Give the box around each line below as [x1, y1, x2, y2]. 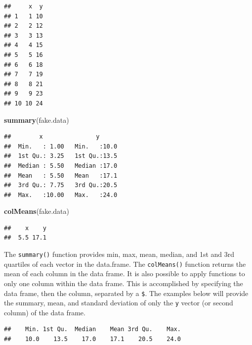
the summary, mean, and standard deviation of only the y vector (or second [4, 297, 233, 308]
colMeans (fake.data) [4, 206, 69, 216]
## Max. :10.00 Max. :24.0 [4, 191, 118, 198]
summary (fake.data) [4, 114, 69, 125]
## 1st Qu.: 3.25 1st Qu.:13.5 [4, 152, 118, 160]
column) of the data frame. [4, 307, 85, 317]
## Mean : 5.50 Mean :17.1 [4, 172, 118, 179]
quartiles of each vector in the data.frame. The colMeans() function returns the [4, 258, 246, 269]
